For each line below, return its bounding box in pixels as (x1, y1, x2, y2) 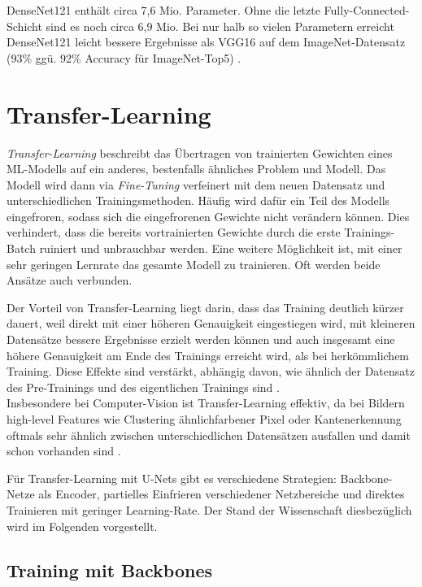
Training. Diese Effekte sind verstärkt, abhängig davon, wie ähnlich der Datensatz (7, 363, 415, 380)
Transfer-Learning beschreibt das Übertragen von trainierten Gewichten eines (7, 144, 393, 161)
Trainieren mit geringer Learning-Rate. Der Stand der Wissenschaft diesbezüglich (7, 501, 412, 518)
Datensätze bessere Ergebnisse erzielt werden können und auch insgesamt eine (7, 331, 395, 348)
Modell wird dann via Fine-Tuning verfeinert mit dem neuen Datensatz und (7, 176, 385, 193)
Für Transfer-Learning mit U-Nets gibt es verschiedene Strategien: (7, 469, 337, 486)
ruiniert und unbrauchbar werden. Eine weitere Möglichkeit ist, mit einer (39, 240, 402, 257)
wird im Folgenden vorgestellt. (7, 517, 158, 534)
